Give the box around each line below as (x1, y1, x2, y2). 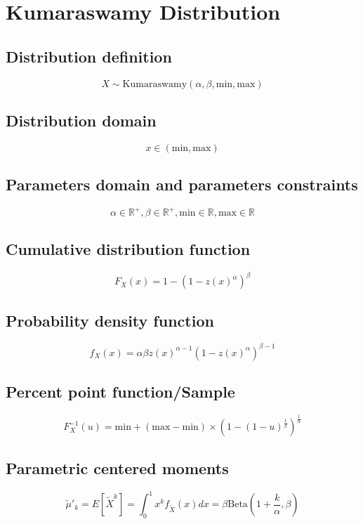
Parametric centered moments (6, 457, 229, 478)
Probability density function (6, 309, 214, 331)
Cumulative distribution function (6, 237, 251, 259)
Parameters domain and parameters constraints (6, 173, 358, 195)
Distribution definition (6, 45, 172, 67)
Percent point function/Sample (6, 381, 235, 402)
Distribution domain (6, 109, 157, 131)
